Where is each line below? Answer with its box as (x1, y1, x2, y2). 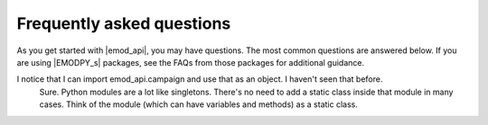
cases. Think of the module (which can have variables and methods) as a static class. (39, 99, 359, 110)
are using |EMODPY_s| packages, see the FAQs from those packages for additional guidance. (16, 57, 365, 67)
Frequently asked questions (16, 13, 231, 33)
